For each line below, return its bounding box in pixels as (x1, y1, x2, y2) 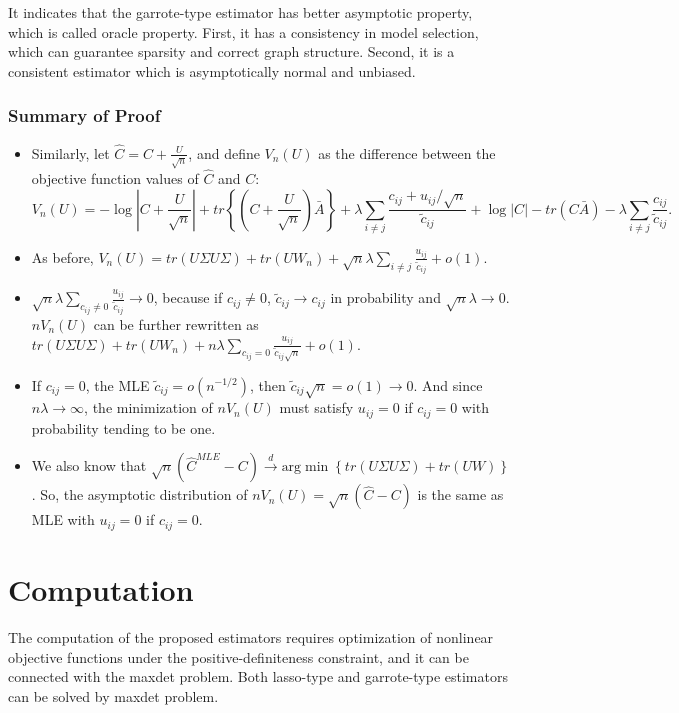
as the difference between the (318, 142, 496, 163)
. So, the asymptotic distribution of (31, 484, 248, 505)
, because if (153, 287, 223, 308)
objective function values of (31, 167, 199, 188)
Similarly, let (31, 142, 110, 163)
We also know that (31, 455, 147, 476)
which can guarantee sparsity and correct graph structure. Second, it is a (8, 41, 455, 62)
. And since (413, 374, 483, 395)
